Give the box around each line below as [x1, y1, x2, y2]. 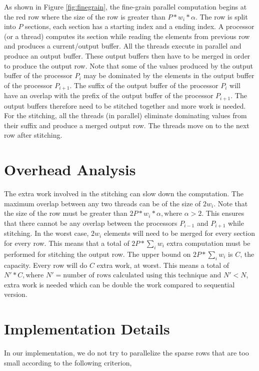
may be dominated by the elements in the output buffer [83, 70, 254, 81]
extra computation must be [166, 237, 250, 248]
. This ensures [201, 208, 244, 218]
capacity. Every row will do [4, 259, 87, 270]
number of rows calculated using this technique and [63, 272, 221, 279]
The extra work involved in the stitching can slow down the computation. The [4, 188, 243, 199]
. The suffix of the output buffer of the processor [69, 80, 218, 90]
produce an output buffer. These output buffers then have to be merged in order [4, 50, 250, 61]
